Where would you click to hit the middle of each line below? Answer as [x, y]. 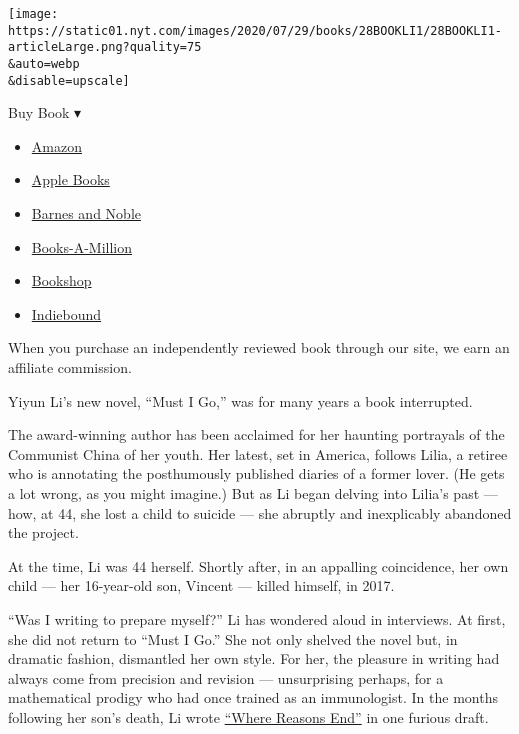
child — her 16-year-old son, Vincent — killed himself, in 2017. [201, 585]
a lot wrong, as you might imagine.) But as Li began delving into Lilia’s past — [253, 493]
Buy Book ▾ [45, 112]
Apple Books [70, 179]
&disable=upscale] [69, 80]
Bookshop [61, 280]
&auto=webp [44, 63]
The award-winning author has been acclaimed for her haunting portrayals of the [256, 434]
